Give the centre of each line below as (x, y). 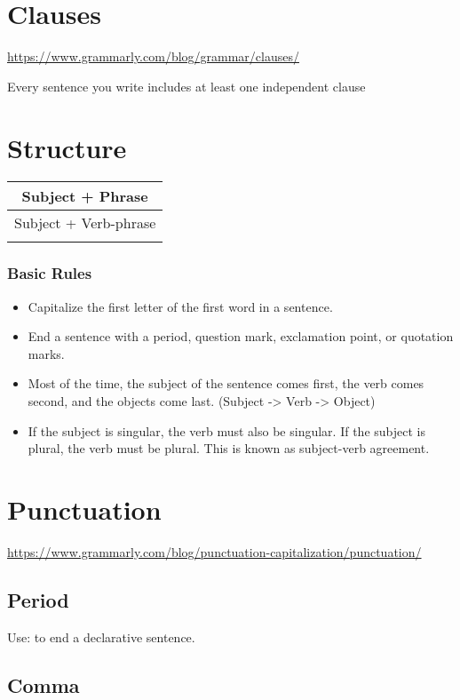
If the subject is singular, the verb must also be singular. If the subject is (226, 430)
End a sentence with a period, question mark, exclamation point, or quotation (241, 336)
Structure (67, 147)
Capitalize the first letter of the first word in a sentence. (180, 306)
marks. (46, 353)
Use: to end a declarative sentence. (101, 636)
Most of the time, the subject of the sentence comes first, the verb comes (226, 383)
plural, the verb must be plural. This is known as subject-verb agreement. (229, 448)
